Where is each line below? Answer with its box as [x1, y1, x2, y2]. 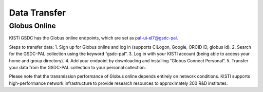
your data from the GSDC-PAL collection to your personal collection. [9, 64, 146, 70]
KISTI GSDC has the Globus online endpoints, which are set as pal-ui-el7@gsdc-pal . [9, 35, 178, 41]
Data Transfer [9, 7, 66, 18]
